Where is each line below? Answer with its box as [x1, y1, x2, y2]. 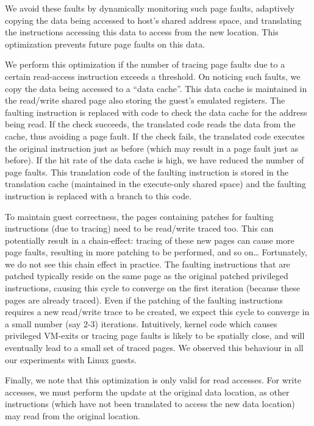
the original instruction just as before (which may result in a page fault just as [5, 141, 299, 154]
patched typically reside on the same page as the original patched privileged [5, 269, 288, 282]
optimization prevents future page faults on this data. [5, 37, 205, 50]
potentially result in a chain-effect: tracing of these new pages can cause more [5, 233, 294, 246]
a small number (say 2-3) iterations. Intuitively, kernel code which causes [5, 317, 277, 330]
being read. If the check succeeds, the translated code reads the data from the [5, 118, 296, 130]
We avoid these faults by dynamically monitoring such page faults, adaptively [5, 2, 295, 14]
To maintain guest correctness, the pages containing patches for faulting [5, 210, 274, 222]
